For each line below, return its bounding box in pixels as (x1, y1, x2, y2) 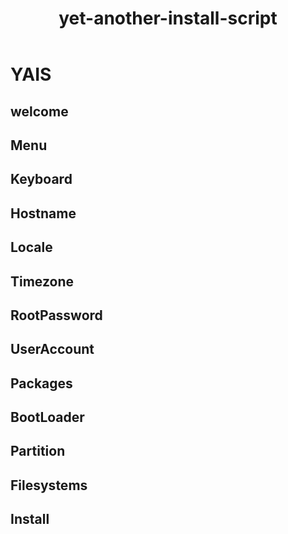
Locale (10, 239, 53, 256)
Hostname (10, 205, 77, 222)
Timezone (10, 273, 75, 290)
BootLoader (10, 409, 85, 426)
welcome (10, 103, 69, 120)
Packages (10, 375, 73, 392)
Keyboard (10, 171, 73, 188)
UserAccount (10, 341, 95, 358)
